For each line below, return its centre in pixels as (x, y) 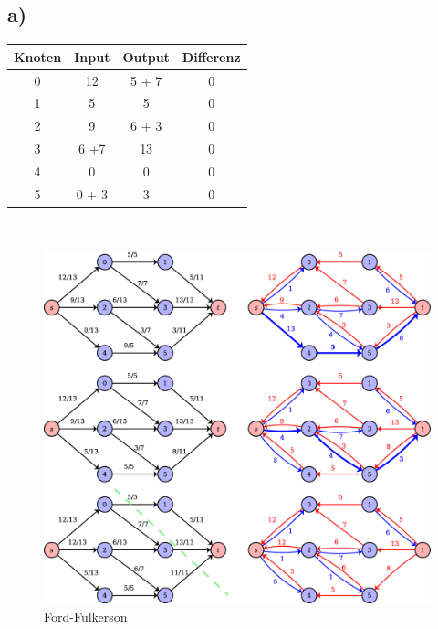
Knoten (38, 56)
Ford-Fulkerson (86, 616)
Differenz (211, 56)
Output (146, 56)
